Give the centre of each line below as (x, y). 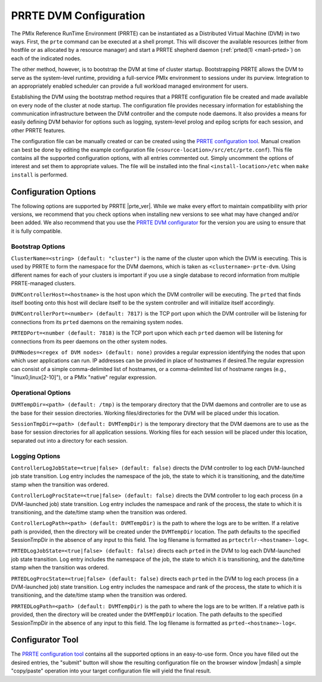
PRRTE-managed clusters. (43, 283)
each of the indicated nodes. (46, 58)
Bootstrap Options (38, 246)
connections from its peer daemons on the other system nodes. (89, 341)
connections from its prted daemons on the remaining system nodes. (97, 322)
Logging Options (36, 456)
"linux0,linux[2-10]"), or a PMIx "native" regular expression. (84, 377)
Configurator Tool (45, 640)
